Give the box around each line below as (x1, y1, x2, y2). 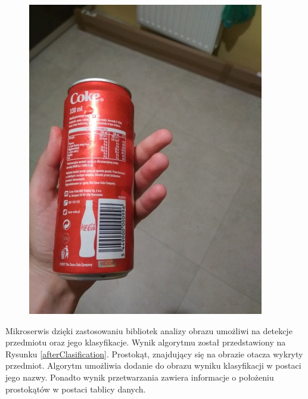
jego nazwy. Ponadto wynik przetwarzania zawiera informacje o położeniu (5, 370, 274, 383)
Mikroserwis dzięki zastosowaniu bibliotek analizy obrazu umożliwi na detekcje (5, 324, 293, 337)
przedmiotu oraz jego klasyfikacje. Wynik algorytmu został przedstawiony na (5, 336, 286, 348)
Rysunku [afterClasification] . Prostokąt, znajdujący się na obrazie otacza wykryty (5, 347, 303, 360)
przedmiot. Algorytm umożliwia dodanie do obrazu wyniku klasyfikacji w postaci (5, 359, 301, 372)
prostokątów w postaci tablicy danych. (5, 382, 146, 395)
